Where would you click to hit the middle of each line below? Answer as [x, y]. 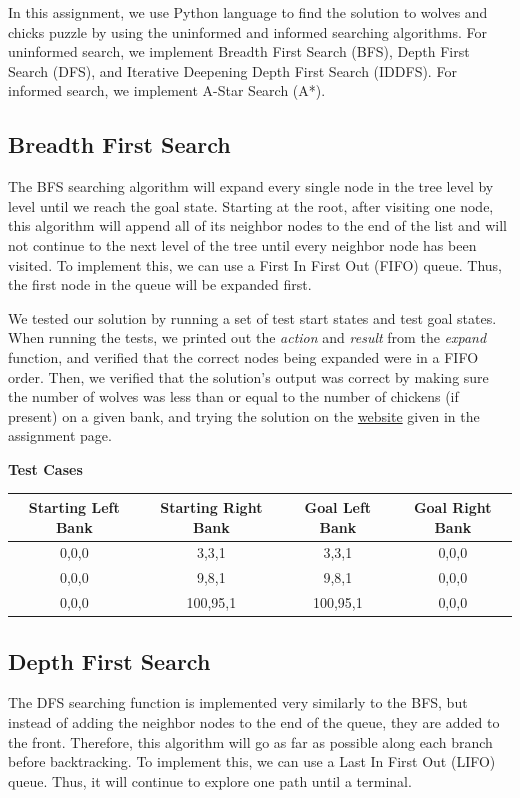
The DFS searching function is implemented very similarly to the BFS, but [238, 702]
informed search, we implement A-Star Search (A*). [167, 90]
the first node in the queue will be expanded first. [160, 284]
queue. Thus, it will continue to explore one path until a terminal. [210, 780]
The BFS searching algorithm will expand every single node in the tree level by [251, 186]
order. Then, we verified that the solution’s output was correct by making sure [248, 376]
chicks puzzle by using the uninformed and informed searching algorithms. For [248, 31]
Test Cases [45, 468]
